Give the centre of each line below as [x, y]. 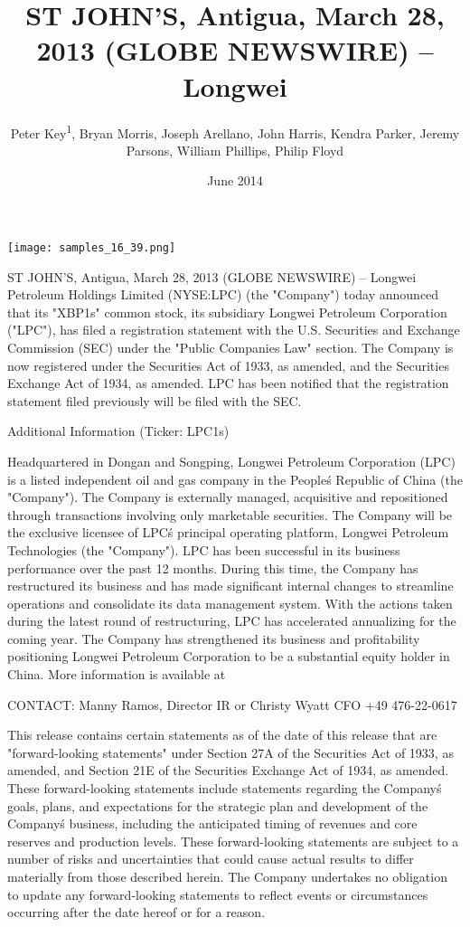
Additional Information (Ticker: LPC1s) [118, 431]
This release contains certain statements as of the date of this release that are [222, 735]
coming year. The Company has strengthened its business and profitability [214, 638]
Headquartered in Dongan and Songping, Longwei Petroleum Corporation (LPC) [231, 461]
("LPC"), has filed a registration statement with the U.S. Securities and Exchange [234, 330]
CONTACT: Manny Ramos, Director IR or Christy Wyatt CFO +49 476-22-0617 [232, 704]
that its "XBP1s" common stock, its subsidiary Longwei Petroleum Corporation [227, 312]
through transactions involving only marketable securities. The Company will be [230, 514]
